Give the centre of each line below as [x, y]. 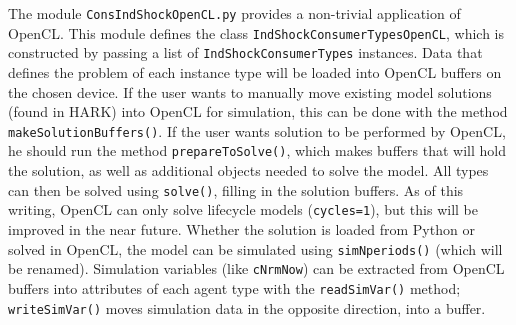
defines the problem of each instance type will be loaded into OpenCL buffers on [255, 71]
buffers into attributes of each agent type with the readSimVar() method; [234, 287]
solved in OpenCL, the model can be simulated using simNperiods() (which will [255, 248]
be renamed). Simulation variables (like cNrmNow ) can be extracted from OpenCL [256, 268]
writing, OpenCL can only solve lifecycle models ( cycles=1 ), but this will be [243, 209]
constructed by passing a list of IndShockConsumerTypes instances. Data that [245, 52]
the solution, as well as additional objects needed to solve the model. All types [248, 170]
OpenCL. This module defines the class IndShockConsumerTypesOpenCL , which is [256, 32]
